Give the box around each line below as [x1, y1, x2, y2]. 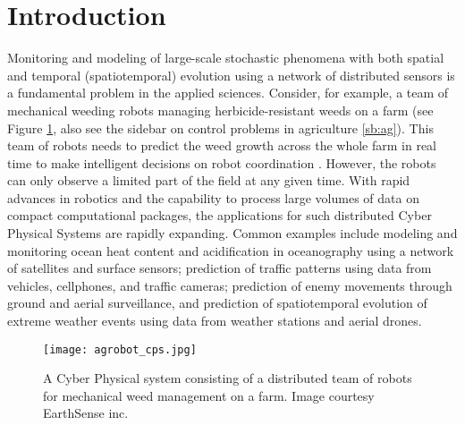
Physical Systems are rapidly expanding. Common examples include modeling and [7, 224, 458, 242]
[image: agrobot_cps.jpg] [43, 343, 197, 356]
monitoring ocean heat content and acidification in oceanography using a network [7, 241, 454, 259]
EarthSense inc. [43, 404, 129, 422]
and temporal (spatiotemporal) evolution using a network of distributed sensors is [7, 65, 455, 84]
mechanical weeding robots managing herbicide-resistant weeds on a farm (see [7, 100, 434, 119]
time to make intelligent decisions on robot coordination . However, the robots [7, 153, 436, 172]
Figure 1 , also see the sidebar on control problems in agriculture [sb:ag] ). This [7, 118, 434, 137]
